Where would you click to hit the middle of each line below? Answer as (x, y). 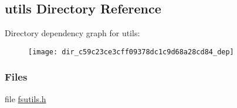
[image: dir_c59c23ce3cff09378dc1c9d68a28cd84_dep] (131, 52)
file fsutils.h (26, 98)
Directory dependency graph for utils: (72, 33)
